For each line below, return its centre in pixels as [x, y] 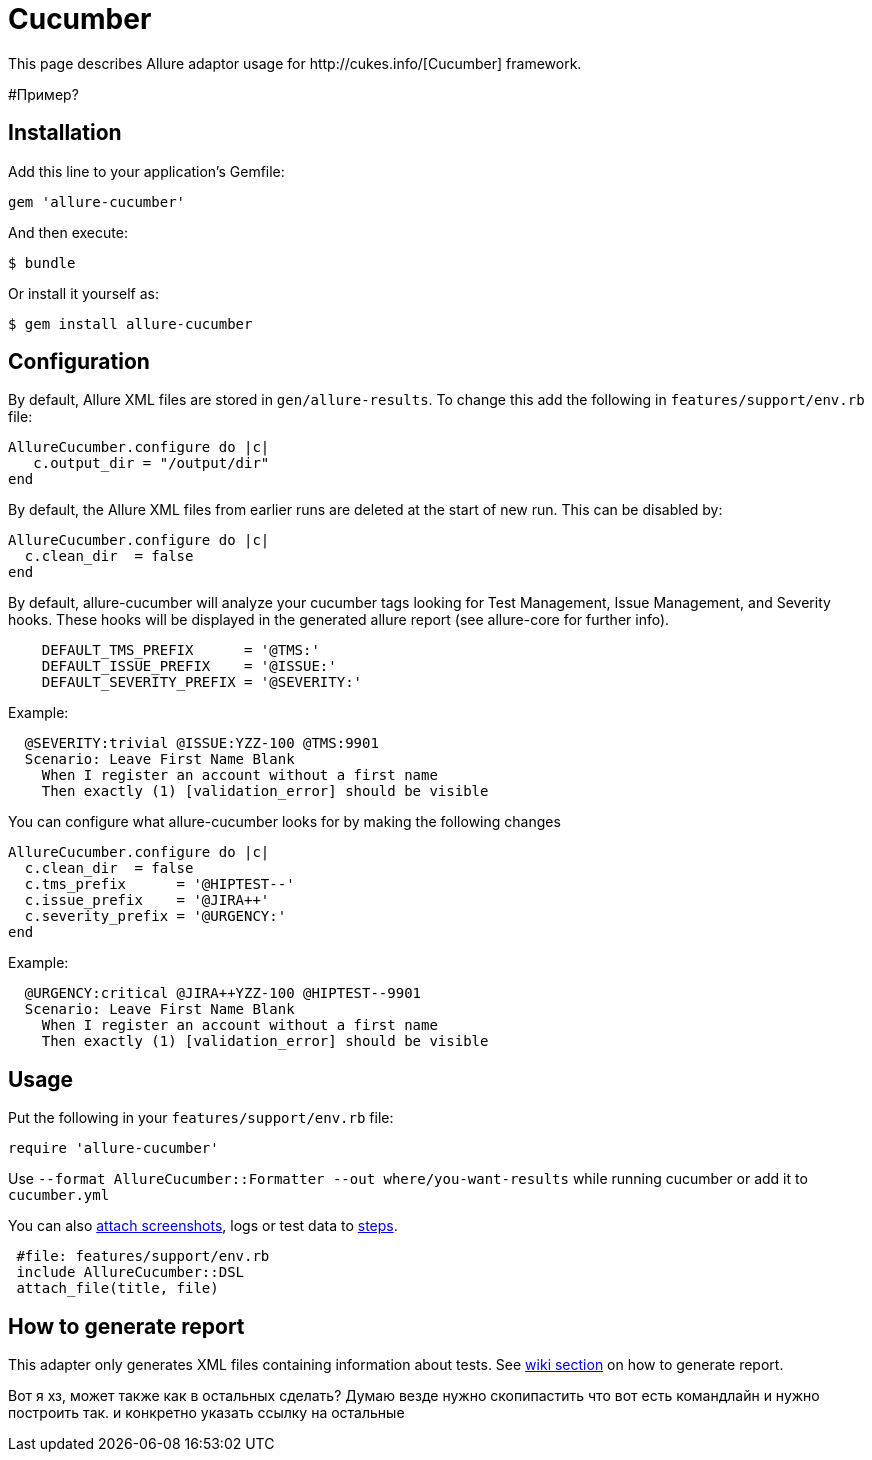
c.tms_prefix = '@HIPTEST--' [159, 884]
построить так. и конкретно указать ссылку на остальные [206, 1413]
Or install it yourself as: [83, 293]
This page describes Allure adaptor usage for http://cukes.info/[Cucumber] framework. [295, 63]
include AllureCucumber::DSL [130, 1272]
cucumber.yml [59, 1195]
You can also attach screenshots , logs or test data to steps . [203, 1226]
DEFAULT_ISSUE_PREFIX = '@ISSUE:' [189, 666]
